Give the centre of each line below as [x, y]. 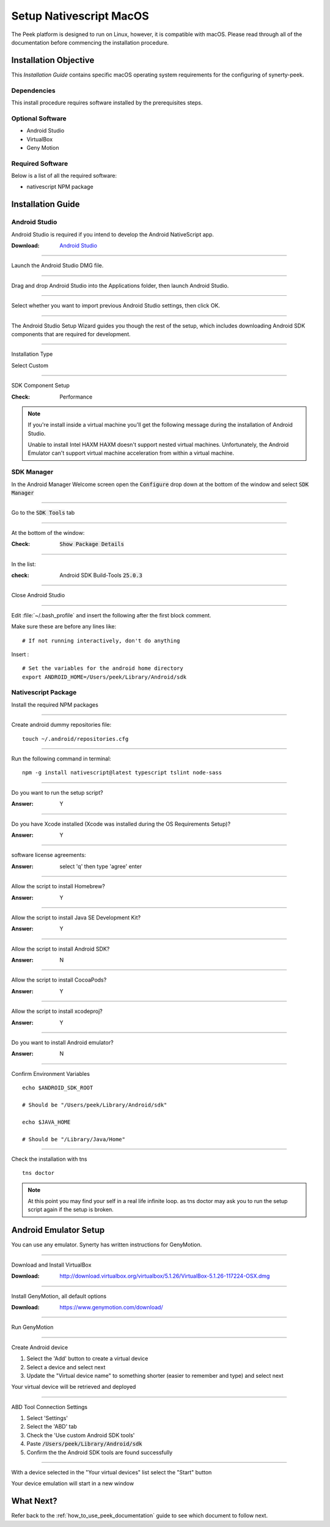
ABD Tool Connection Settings [50, 1407]
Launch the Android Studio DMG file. [57, 265]
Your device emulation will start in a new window [73, 1484]
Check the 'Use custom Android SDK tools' [81, 1435]
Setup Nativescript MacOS [80, 16]
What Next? [34, 1501]
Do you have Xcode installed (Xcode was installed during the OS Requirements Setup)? [121, 824]
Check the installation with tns [49, 1159]
